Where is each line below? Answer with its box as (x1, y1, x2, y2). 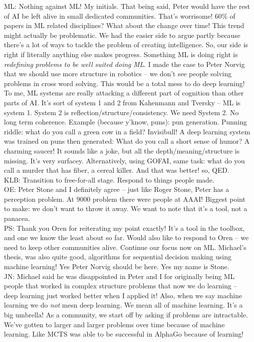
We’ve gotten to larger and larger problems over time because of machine (4, 319, 225, 329)
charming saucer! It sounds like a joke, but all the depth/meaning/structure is (4, 145, 240, 155)
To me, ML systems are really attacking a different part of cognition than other (4, 88, 244, 98)
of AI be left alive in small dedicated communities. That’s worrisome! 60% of (4, 10, 236, 21)
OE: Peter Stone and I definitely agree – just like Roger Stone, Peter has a (4, 184, 229, 194)
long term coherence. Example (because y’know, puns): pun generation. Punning (4, 117, 247, 127)
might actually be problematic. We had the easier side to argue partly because (4, 30, 240, 40)
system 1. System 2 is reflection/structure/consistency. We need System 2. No (4, 107, 239, 117)
